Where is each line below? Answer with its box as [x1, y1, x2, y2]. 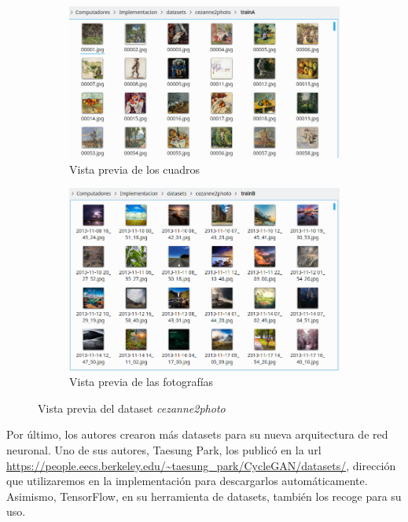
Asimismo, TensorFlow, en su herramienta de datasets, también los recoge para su [6, 487, 402, 504]
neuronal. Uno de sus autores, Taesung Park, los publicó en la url [6, 442, 322, 458]
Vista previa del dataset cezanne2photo [38, 399, 226, 416]
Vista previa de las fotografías [69, 373, 214, 390]
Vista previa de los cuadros [69, 160, 200, 177]
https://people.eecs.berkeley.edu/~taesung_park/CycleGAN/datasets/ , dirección [6, 457, 396, 473]
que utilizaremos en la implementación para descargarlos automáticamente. [6, 472, 368, 489]
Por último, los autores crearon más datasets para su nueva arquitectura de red [6, 426, 388, 443]
